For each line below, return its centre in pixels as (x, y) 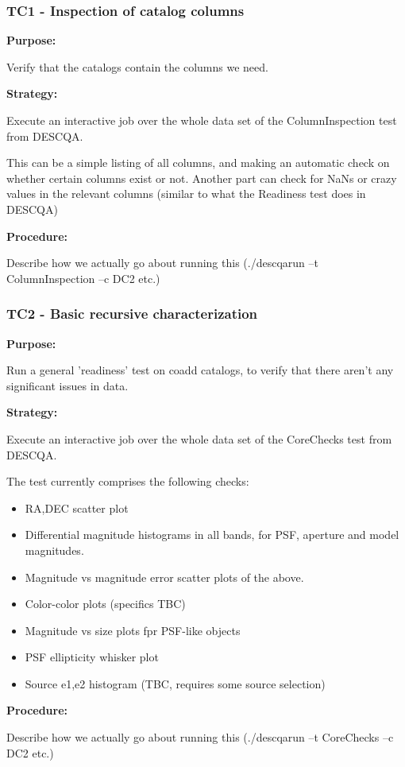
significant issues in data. (67, 385)
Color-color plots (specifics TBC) (105, 604)
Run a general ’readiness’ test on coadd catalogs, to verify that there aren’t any (200, 370)
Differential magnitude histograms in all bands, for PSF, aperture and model (212, 535)
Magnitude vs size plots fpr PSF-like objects (133, 630)
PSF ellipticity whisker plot (92, 657)
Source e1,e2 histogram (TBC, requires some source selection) (175, 683)
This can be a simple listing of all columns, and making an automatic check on (198, 163)
